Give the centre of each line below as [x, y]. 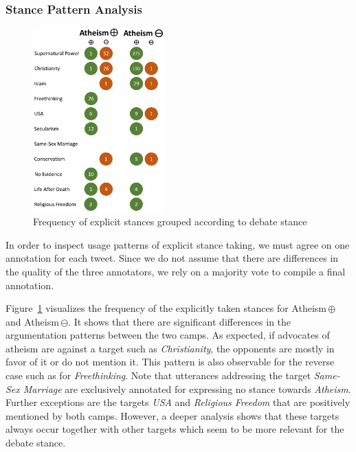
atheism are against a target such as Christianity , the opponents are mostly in [170, 348]
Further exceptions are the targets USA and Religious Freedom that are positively [178, 402]
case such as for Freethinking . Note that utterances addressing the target [158, 375]
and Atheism [32, 321]
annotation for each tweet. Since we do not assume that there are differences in [172, 258]
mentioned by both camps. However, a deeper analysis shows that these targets [173, 415]
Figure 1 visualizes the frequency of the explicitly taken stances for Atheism [166, 308]
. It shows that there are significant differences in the [180, 321]
